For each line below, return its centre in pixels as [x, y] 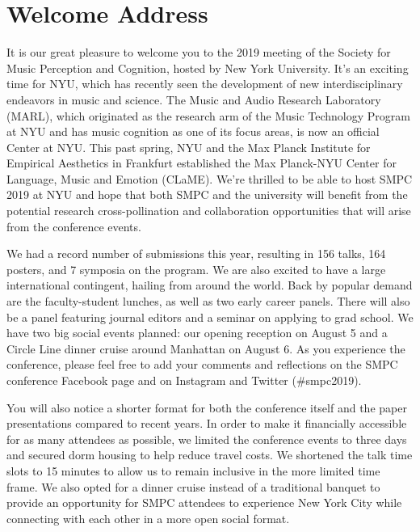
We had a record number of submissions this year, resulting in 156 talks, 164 [196, 253]
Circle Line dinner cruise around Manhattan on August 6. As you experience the [206, 348]
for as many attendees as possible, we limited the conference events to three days [207, 439]
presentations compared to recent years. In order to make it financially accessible [207, 423]
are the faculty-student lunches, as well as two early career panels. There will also [208, 301]
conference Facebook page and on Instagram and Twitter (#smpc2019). [184, 380]
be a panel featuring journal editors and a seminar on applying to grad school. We [210, 317]
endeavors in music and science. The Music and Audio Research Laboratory [194, 99]
